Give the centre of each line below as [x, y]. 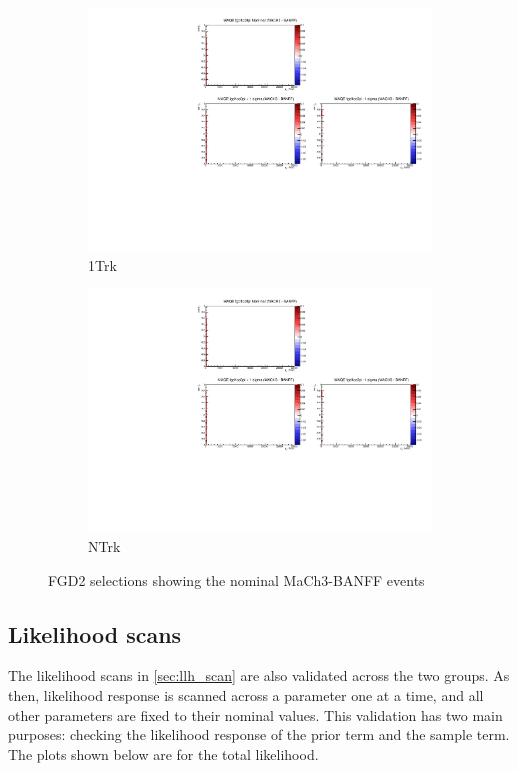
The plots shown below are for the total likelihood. [163, 753]
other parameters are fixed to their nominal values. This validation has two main [255, 714]
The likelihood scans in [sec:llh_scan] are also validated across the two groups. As [259, 675]
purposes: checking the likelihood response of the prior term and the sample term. [259, 734]
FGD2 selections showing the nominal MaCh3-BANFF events [236, 579]
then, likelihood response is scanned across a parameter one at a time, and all [246, 694]
